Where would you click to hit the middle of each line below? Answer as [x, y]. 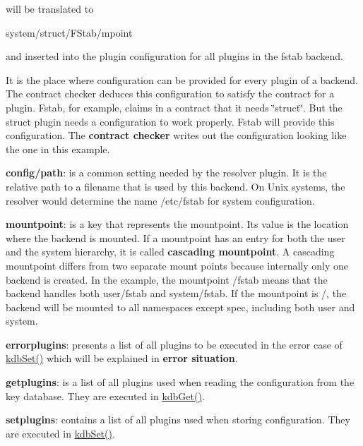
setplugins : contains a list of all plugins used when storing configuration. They [178, 420]
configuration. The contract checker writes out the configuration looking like [176, 135]
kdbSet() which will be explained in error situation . [122, 358]
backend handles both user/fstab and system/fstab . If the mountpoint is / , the [176, 293]
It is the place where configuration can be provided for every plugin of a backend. [182, 79]
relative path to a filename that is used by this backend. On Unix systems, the [175, 186]
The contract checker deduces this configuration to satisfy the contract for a [170, 94]
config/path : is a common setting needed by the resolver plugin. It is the [166, 173]
